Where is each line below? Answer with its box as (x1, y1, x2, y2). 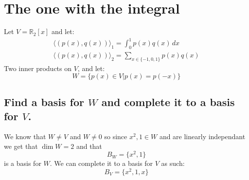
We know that (4, 131, 46, 142)
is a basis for (4, 158, 41, 168)
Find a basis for (4, 94, 84, 109)
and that (76, 141, 102, 151)
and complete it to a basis (101, 94, 235, 109)
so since (104, 131, 127, 142)
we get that (4, 141, 38, 151)
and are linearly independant (159, 131, 246, 142)
